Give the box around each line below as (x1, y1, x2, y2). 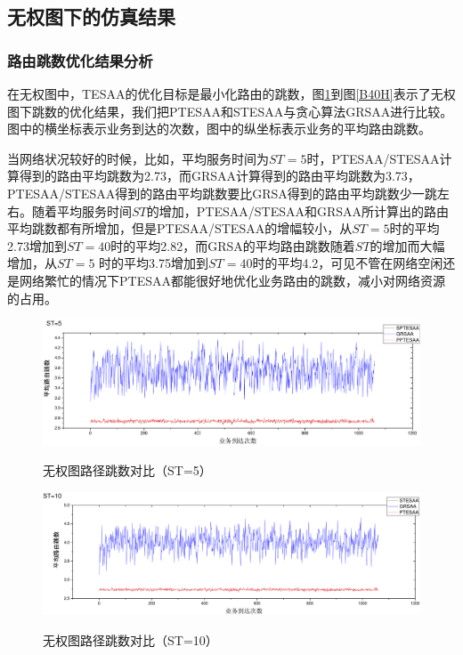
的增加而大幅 (370, 236, 445, 255)
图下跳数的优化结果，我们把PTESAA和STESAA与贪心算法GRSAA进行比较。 (7, 101, 453, 120)
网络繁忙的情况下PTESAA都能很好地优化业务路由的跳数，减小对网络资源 (19, 271, 445, 289)
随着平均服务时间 (31, 201, 132, 220)
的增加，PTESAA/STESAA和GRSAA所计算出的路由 (146, 201, 450, 220)
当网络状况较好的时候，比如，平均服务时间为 (7, 149, 269, 167)
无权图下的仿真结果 (7, 3, 175, 30)
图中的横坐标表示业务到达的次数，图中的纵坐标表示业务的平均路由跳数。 (7, 119, 431, 138)
